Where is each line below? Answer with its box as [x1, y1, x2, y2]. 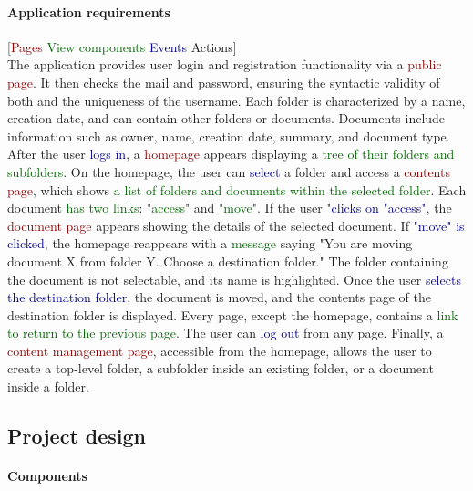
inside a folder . [7, 377, 89, 396]
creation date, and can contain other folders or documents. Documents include [7, 109, 446, 128]
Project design [7, 422, 147, 450]
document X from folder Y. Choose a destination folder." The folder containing [7, 251, 448, 270]
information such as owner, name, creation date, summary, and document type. [7, 126, 450, 145]
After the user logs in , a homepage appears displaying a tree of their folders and [7, 144, 455, 163]
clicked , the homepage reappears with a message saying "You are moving [7, 234, 413, 253]
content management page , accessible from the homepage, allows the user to [7, 340, 432, 360]
